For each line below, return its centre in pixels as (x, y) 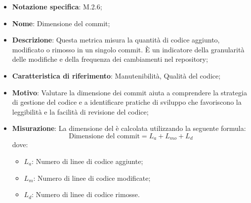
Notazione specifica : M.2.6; (57, 6)
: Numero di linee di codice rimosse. (86, 194)
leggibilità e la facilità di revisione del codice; (80, 111)
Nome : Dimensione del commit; (61, 23)
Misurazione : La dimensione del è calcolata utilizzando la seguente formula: (129, 128)
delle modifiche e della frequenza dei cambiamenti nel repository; (110, 59)
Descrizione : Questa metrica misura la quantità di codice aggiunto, (116, 40)
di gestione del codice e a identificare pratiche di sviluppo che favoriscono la (127, 102)
